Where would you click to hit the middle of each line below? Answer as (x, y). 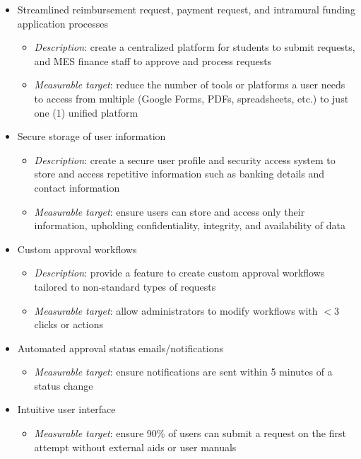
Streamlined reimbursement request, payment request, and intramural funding (186, 9)
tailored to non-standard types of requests (125, 286)
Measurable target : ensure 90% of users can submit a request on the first (190, 433)
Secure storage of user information (91, 136)
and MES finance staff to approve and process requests (153, 60)
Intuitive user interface (66, 409)
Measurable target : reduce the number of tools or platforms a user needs (190, 85)
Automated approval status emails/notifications (120, 348)
